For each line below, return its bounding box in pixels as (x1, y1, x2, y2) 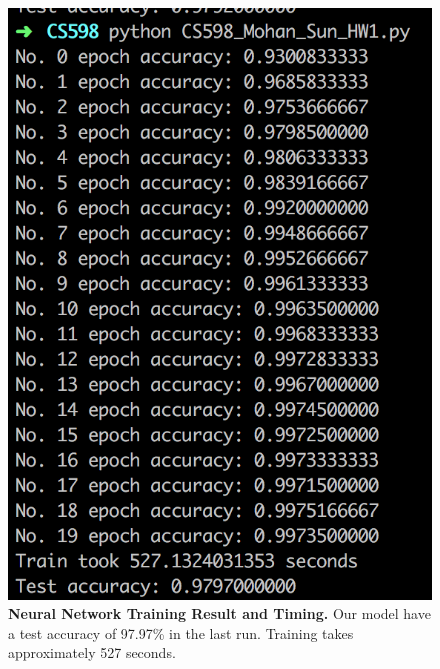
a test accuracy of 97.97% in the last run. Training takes (8, 622, 354, 643)
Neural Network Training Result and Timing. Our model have (8, 603, 431, 624)
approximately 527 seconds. (8, 642, 176, 663)
